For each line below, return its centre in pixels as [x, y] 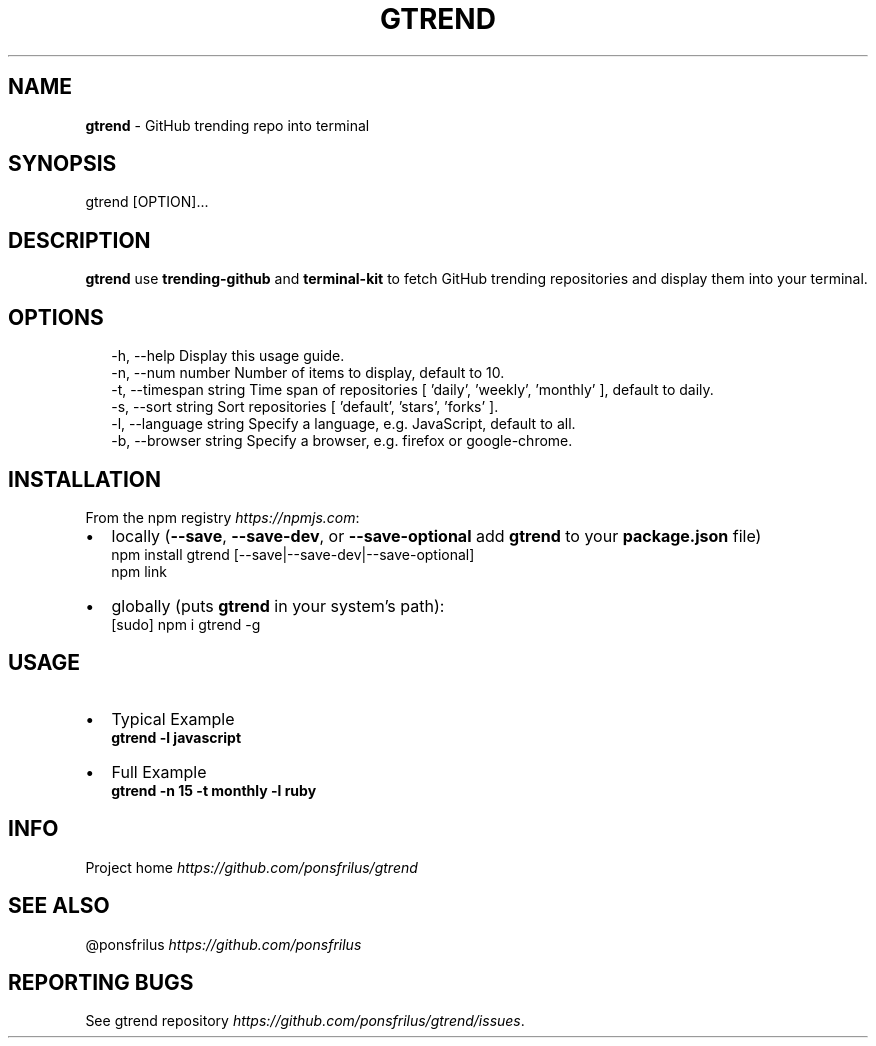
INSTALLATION [84, 479]
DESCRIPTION [79, 240]
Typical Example [173, 718]
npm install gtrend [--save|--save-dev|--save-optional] [293, 554]
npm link [139, 571]
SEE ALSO [59, 906]
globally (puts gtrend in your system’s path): [278, 605]
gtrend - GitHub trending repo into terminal [227, 125]
